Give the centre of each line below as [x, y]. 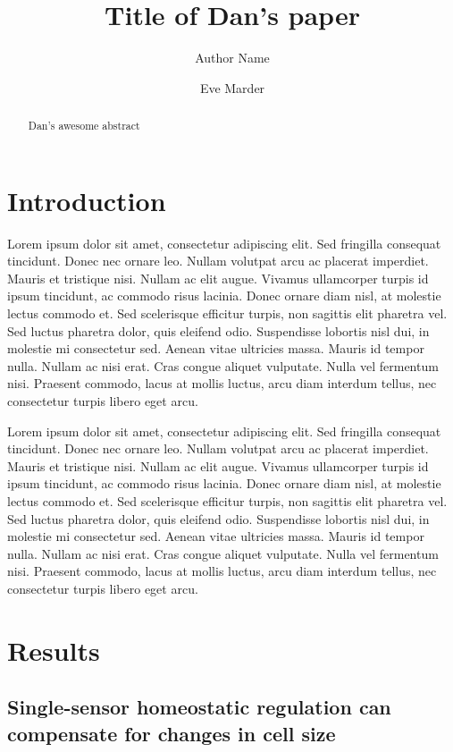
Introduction [87, 200]
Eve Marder [232, 87]
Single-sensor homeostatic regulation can [199, 707]
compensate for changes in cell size [172, 733]
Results [54, 650]
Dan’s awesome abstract [84, 126]
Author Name [232, 58]
